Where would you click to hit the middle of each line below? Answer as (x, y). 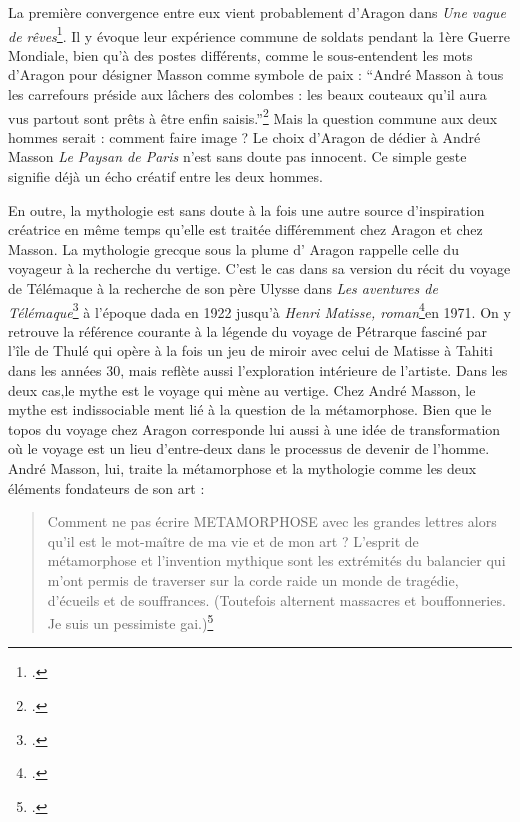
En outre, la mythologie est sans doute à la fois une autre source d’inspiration (246, 209)
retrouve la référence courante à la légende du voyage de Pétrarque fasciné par (247, 330)
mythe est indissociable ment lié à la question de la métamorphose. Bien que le (250, 409)
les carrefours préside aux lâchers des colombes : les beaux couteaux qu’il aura (247, 94)
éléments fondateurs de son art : (106, 487)
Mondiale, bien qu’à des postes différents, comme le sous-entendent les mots (240, 54)
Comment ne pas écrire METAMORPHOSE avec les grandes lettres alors (272, 521)
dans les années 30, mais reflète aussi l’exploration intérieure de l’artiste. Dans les (258, 370)
